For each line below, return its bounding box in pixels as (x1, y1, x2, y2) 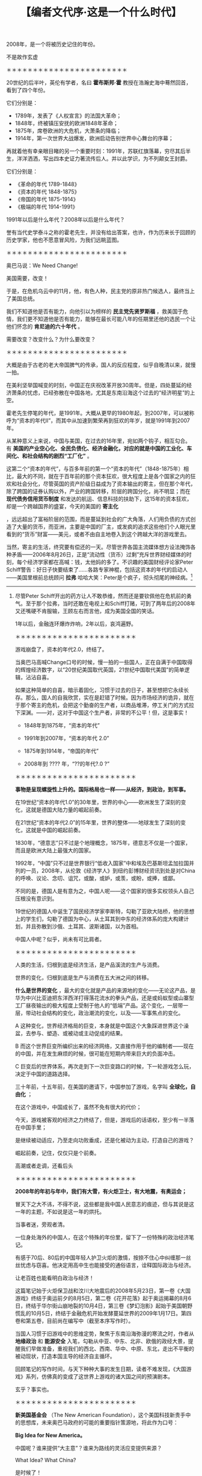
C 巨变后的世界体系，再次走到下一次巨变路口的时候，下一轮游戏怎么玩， (14, 1062, 194, 1070)
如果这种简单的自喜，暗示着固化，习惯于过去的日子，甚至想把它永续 (14, 686, 184, 693)
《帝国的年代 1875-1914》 (14, 196, 79, 203)
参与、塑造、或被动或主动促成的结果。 (31, 1029, 126, 1036)
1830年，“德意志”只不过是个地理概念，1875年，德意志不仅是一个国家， (14, 839, 191, 846)
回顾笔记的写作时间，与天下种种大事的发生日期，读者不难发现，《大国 (14, 1365, 186, 1372)
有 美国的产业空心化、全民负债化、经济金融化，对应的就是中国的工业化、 (6, 445, 187, 452)
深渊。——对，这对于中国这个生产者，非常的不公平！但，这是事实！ (20, 709, 189, 716)
